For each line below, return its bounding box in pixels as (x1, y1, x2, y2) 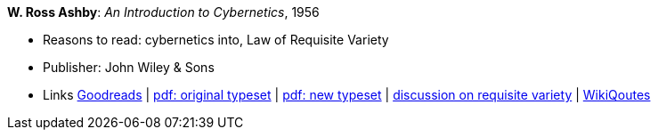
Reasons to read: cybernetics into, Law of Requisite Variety (43, 32, 389, 47)
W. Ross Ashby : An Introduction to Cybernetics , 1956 (7, 4, 320, 20)
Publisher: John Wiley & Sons (43, 60, 215, 75)
